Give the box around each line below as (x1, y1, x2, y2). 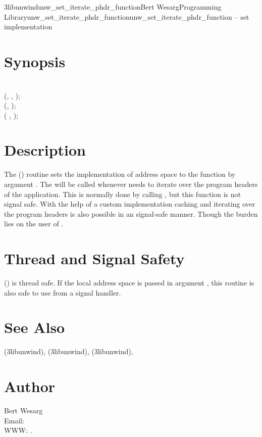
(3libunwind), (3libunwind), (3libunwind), (4, 346, 133, 357)
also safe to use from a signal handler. (4, 287, 121, 298)
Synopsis (4, 51, 66, 71)
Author (4, 376, 56, 397)
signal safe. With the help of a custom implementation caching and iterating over (4, 199, 255, 209)
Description (4, 139, 86, 160)
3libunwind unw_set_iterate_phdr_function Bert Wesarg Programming (4, 2, 222, 12)
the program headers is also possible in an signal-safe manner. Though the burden (4, 208, 258, 219)
